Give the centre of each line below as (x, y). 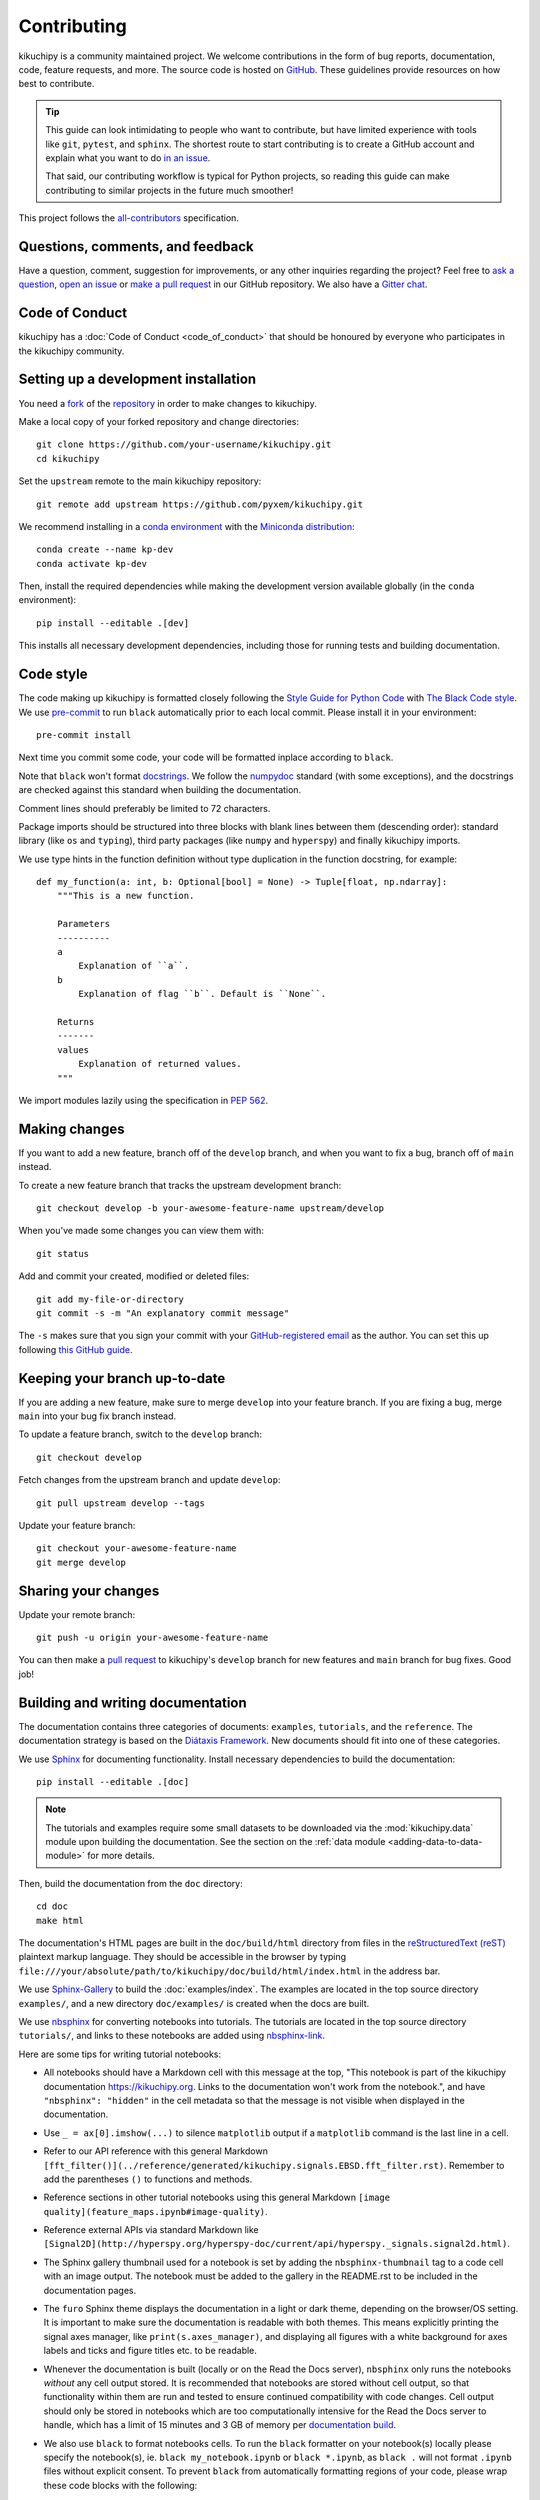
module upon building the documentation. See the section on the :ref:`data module (215, 1842)
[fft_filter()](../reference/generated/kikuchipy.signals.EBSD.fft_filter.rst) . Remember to (274, 2165)
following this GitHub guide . (75, 1349)
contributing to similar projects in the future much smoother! (169, 190)
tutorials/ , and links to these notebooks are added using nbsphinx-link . (171, 2036)
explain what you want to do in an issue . (128, 157)
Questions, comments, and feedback (136, 246)
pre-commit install (84, 734)
